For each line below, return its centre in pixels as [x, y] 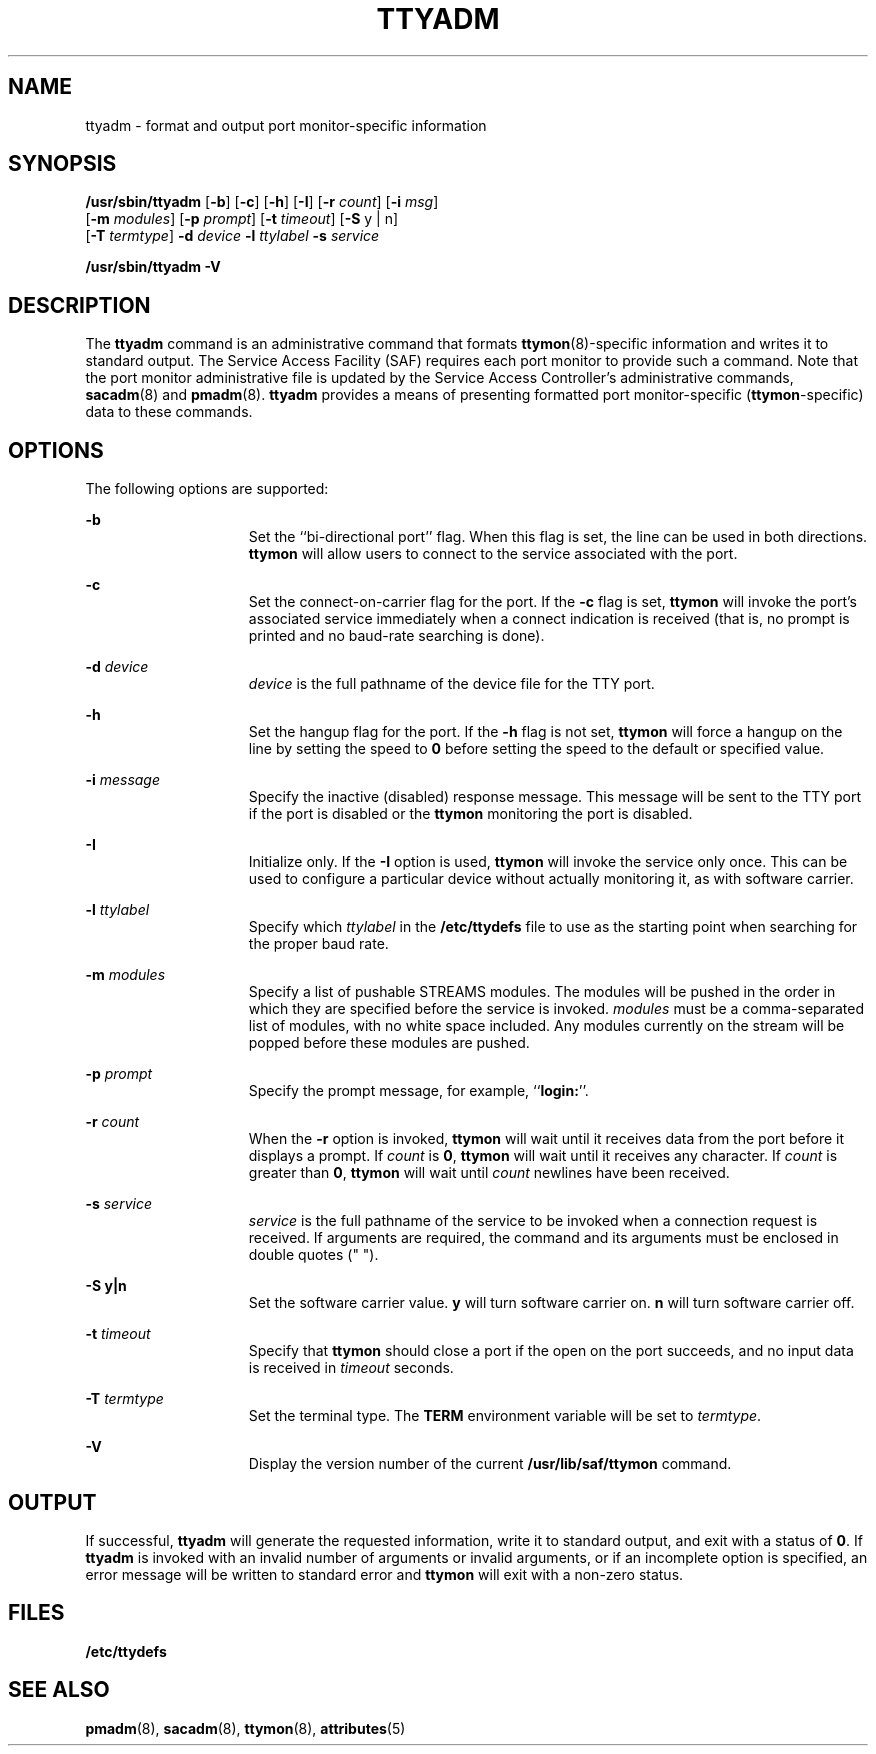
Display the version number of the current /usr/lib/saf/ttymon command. [490, 1464]
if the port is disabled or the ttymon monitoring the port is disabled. [470, 814]
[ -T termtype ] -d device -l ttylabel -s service [232, 236]
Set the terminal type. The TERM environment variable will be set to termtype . [505, 1416]
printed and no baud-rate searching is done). [396, 636]
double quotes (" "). [313, 1255]
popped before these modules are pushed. [389, 1043]
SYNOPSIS [62, 164]
